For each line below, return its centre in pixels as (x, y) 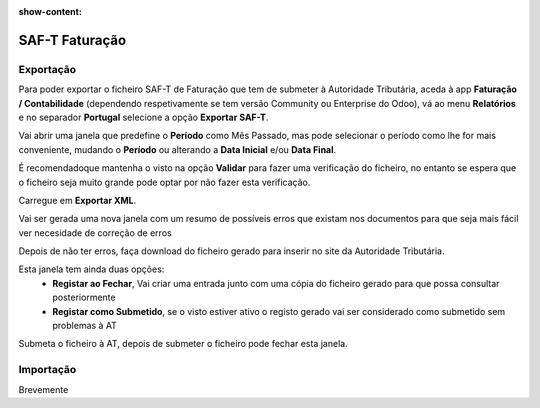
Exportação (47, 69)
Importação (47, 370)
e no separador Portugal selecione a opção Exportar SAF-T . (143, 117)
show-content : (50, 11)
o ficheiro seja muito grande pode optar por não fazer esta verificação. (164, 182)
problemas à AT (84, 326)
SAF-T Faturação (72, 40)
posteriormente (84, 297)
